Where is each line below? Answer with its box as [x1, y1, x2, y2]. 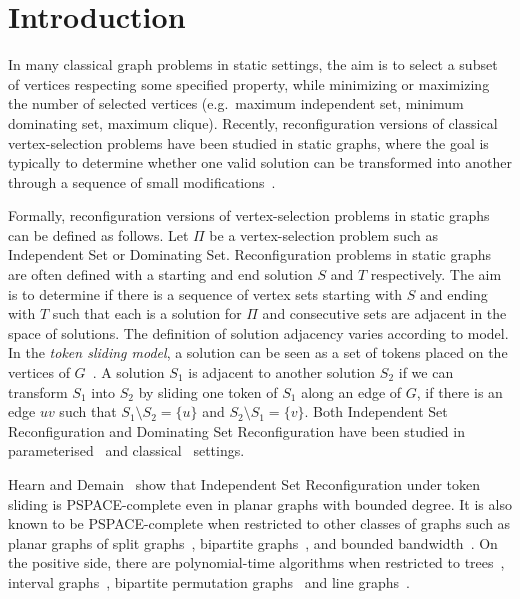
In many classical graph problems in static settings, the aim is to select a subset [8, 54, 498, 75]
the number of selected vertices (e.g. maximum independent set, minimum [8, 93, 464, 114]
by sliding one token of [138, 381, 278, 402]
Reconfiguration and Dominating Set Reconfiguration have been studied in [8, 420, 465, 441]
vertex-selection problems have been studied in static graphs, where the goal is [8, 132, 489, 153]
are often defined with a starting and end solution [8, 264, 313, 285]
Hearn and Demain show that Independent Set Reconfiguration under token [8, 474, 480, 494]
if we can [398, 362, 454, 383]
